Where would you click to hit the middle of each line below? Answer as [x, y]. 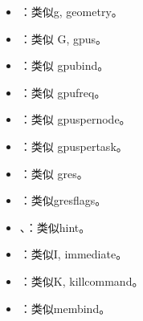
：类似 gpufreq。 [63, 92]
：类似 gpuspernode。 [75, 119]
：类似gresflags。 [63, 200]
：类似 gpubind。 [64, 65]
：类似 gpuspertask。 [74, 146]
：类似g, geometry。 [71, 11]
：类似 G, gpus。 [63, 38]
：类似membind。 [65, 308]
